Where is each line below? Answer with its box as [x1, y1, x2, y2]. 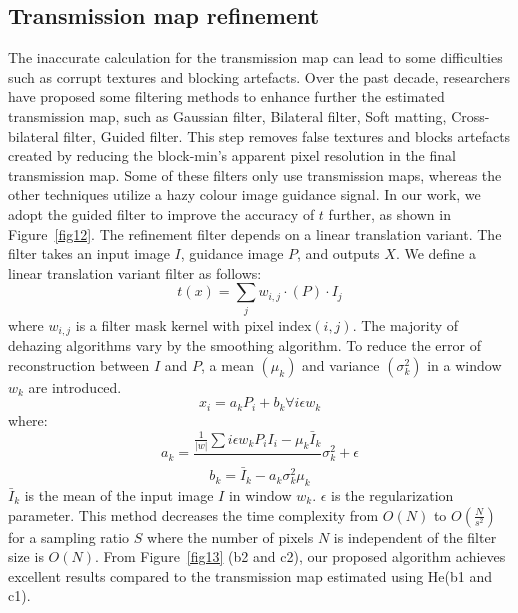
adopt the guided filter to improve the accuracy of [8, 203, 315, 224]
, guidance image [180, 243, 284, 264]
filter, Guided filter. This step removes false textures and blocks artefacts [63, 125, 511, 146]
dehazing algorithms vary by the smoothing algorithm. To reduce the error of [8, 335, 481, 356]
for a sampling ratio [8, 526, 130, 547]
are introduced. [28, 376, 122, 397]
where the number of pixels [147, 526, 314, 547]
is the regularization [331, 484, 454, 505]
